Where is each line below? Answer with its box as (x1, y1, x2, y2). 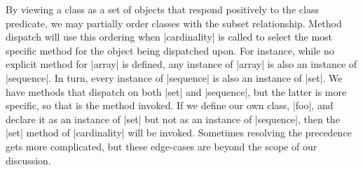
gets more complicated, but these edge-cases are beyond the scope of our (6, 139, 317, 153)
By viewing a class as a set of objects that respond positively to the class (6, 2, 319, 16)
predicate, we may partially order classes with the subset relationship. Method (6, 15, 342, 30)
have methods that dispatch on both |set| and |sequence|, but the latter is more (6, 84, 347, 99)
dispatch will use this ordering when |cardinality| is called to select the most (6, 29, 333, 44)
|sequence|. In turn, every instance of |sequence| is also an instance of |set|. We (6, 70, 343, 85)
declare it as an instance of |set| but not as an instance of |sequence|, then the (6, 111, 340, 126)
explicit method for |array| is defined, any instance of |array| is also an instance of (6, 57, 357, 71)
